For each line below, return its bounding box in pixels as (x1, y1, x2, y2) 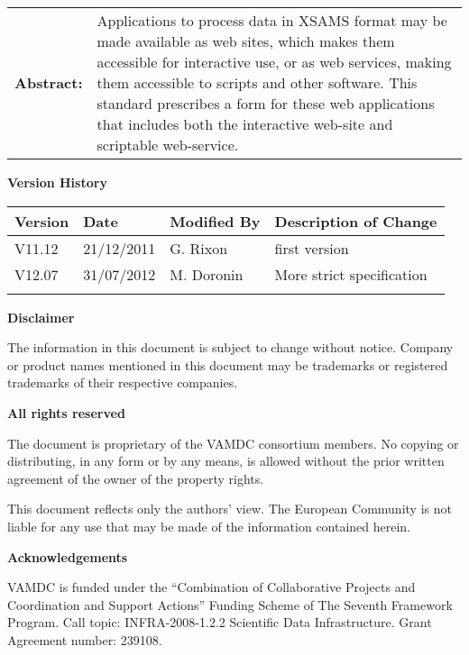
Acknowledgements (7, 547, 128, 566)
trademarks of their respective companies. (7, 373, 238, 392)
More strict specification (274, 263, 428, 285)
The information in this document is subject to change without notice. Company (7, 338, 454, 357)
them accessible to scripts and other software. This (97, 72, 418, 93)
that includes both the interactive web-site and (97, 114, 393, 134)
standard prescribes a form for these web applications (97, 93, 435, 114)
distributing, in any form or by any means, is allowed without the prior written (7, 451, 445, 470)
